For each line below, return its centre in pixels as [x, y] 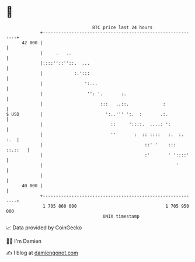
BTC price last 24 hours [123, 27]
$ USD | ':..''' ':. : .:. [87, 114]
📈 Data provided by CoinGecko [44, 228]
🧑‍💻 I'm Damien [24, 241]
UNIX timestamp [121, 216]
